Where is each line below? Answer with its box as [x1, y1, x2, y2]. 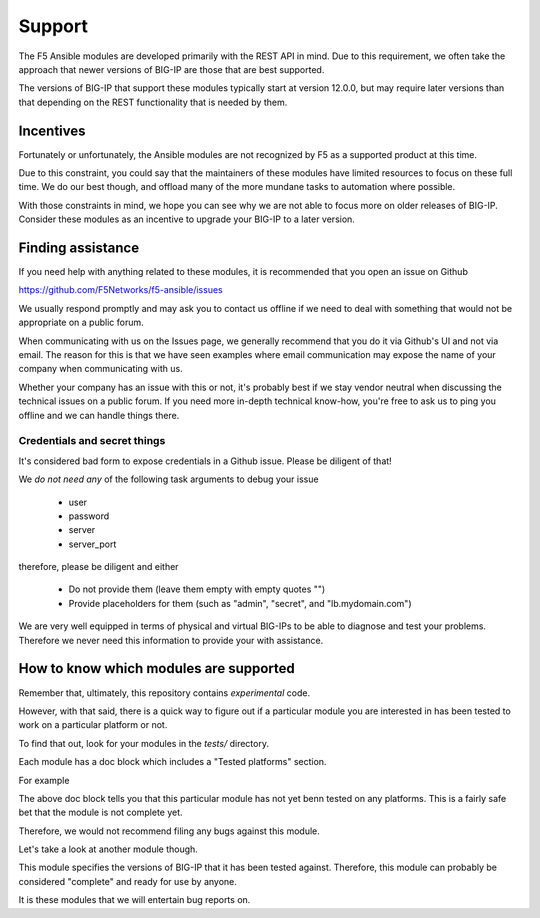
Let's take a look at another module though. [18, 843, 199, 855]
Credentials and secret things [18, 434, 166, 448]
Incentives [18, 122, 86, 139]
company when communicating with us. [18, 363, 184, 375]
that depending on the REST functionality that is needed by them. [18, 96, 288, 108]
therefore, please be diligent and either [18, 561, 179, 573]
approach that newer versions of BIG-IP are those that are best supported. [18, 63, 325, 75]
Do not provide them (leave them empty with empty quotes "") [68, 583, 326, 595]
